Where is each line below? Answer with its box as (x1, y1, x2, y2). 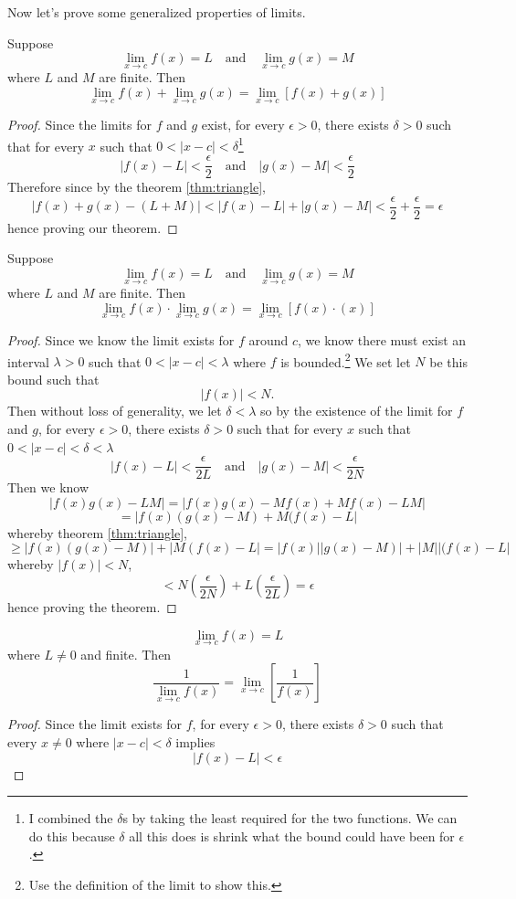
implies (175, 733, 216, 752)
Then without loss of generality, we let (7, 401, 222, 420)
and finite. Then (80, 644, 172, 663)
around (248, 331, 289, 349)
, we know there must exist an (298, 331, 467, 349)
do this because (28, 826, 115, 845)
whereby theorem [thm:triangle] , (7, 523, 187, 542)
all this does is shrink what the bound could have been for (129, 826, 455, 845)
